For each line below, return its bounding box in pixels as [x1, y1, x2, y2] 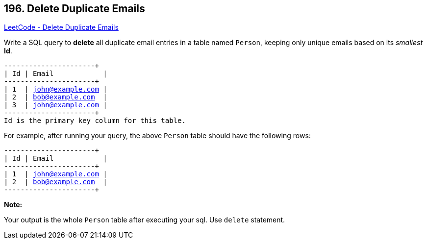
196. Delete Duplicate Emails [4, 2, 145, 15]
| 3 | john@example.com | [4, 101, 107, 109]
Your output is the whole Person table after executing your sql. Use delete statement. [4, 216, 285, 224]
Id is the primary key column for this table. [4, 117, 186, 125]
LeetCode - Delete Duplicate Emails [4, 23, 119, 32]
